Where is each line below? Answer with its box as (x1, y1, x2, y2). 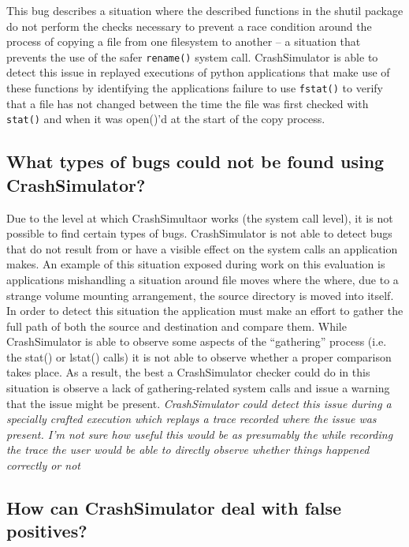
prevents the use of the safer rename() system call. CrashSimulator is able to (6, 48, 378, 65)
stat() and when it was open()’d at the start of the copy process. (6, 111, 325, 127)
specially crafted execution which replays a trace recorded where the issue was (6, 410, 377, 427)
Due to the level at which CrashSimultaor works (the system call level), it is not (6, 209, 393, 226)
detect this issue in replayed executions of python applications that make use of (6, 64, 390, 81)
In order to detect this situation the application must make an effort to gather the (6, 302, 403, 319)
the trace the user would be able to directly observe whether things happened (6, 441, 370, 458)
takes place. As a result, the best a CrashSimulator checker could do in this (6, 364, 370, 380)
